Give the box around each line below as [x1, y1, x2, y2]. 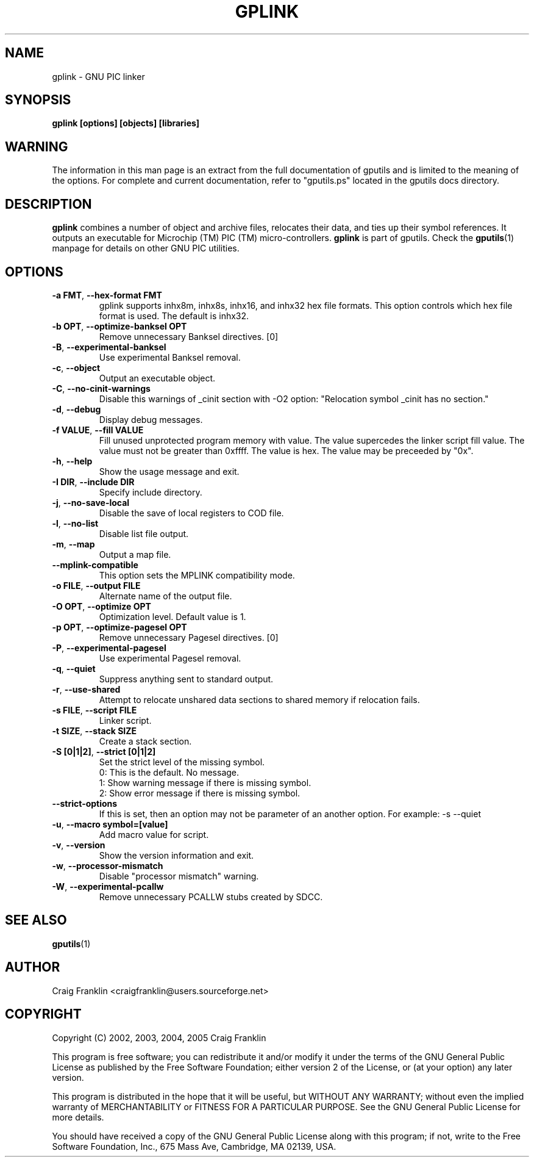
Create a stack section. [99, 735, 192, 746]
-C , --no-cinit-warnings [52, 383, 151, 394]
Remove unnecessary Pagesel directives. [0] [99, 632, 279, 643]
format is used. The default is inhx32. [99, 310, 249, 321]
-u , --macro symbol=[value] [52, 818, 168, 829]
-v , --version [52, 839, 105, 850]
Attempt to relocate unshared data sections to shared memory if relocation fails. [99, 694, 420, 705]
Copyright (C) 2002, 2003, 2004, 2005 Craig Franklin [52, 1032, 266, 1043]
